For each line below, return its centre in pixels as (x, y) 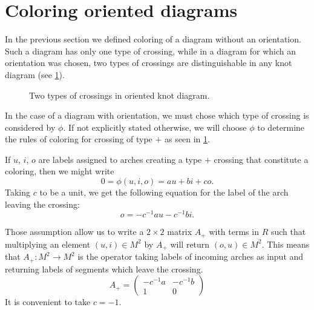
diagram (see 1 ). (35, 74)
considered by (30, 127)
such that (288, 232)
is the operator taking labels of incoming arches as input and (191, 256)
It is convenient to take (48, 302)
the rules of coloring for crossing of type (79, 139)
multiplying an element (48, 244)
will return (190, 244)
